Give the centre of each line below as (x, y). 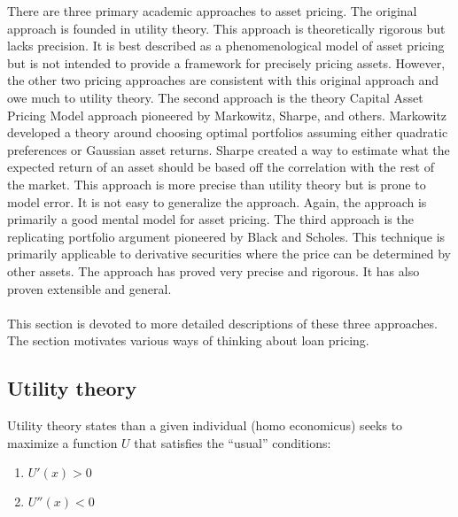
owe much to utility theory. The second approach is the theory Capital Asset (215, 97)
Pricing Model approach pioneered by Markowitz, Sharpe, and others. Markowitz (227, 115)
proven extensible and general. (89, 288)
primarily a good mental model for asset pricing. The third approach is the (210, 219)
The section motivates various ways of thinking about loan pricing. (188, 340)
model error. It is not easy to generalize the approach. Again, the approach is (217, 201)
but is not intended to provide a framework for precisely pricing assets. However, (226, 62)
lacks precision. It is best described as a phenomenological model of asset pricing (226, 46)
